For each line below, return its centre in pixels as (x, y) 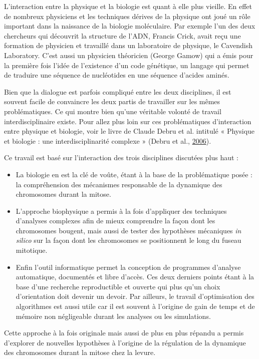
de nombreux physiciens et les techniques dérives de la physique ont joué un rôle (127, 16)
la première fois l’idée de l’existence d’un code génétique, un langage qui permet (127, 65)
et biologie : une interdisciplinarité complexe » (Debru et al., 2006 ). (108, 140)
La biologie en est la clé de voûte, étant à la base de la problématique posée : (134, 174)
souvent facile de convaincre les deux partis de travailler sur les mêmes (112, 101)
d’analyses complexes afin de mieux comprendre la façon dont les (115, 221)
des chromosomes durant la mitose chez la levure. (80, 352)
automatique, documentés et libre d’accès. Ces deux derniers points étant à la (135, 277)
